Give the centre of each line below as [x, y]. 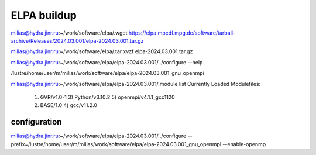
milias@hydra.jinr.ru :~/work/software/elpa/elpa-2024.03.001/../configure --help [107, 62]
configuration [36, 122]
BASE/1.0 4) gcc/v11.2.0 [69, 105]
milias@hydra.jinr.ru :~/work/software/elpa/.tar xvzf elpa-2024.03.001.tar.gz [102, 51]
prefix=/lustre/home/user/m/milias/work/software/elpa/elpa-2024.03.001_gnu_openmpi [116, 144]
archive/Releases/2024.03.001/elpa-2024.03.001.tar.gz [77, 40]
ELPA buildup [44, 15]
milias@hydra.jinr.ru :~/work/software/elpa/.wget [69, 33]
